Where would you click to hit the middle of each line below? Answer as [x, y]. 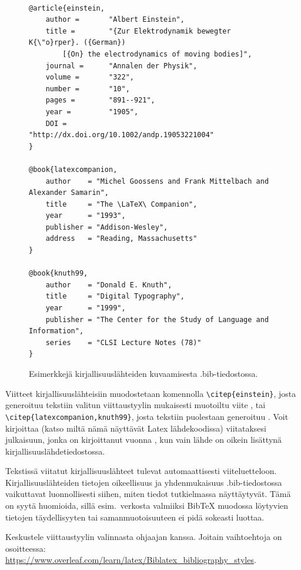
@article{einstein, [67, 8]
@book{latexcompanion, [73, 169]
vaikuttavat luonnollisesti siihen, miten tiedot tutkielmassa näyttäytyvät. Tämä [148, 494]
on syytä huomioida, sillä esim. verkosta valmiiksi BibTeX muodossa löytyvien [147, 506]
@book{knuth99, [58, 274]
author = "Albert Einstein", [115, 20]
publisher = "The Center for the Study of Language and [157, 319]
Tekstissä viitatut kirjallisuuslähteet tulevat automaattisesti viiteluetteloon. [141, 471]
